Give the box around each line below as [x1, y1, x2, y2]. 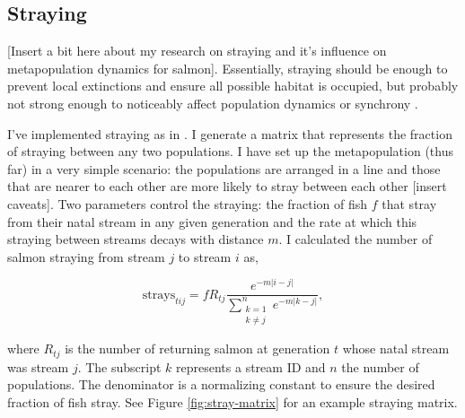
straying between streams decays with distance [7, 230, 264, 248]
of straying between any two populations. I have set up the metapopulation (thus [7, 142, 453, 161]
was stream [7, 357, 69, 376]
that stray [382, 194, 437, 213]
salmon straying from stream [7, 247, 165, 266]
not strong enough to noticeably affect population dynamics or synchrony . [7, 93, 418, 112]
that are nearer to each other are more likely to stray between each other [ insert [7, 177, 447, 196]
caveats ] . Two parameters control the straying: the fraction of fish [7, 194, 368, 213]
